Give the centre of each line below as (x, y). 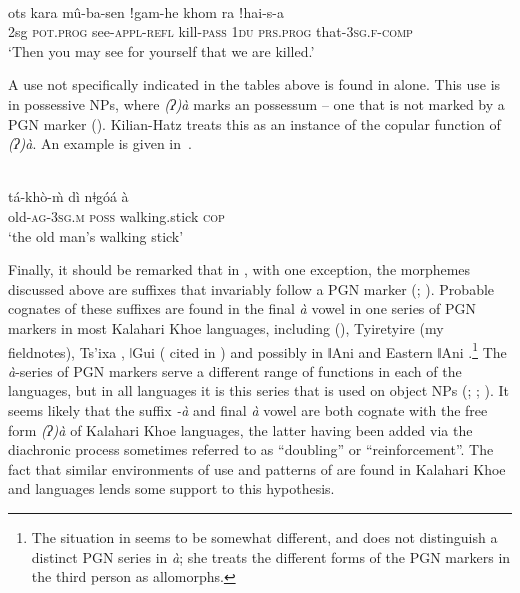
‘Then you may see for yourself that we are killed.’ (161, 50)
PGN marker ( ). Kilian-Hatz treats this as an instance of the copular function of (254, 123)
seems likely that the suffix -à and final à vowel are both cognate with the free (248, 409)
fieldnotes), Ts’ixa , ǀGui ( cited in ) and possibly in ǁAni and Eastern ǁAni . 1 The (257, 350)
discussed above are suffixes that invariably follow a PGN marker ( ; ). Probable (251, 288)
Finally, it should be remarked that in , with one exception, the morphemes (239, 269)
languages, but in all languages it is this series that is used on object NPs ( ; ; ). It (259, 390)
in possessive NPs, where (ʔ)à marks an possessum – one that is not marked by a (256, 103)
